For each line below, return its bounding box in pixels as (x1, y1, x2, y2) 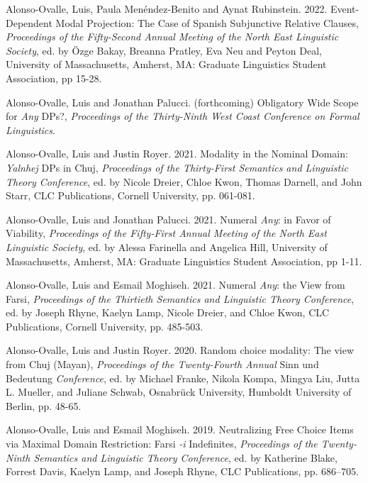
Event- (330, 1, 359, 16)
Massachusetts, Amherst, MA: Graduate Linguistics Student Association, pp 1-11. (6, 253, 362, 268)
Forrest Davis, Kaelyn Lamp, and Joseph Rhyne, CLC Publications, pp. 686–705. (6, 464, 359, 479)
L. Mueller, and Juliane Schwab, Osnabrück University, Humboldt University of (6, 384, 352, 399)
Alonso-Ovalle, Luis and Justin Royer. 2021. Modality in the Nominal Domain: (6, 146, 348, 161)
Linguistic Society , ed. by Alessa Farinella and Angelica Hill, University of (6, 239, 328, 254)
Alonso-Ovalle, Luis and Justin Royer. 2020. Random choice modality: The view (6, 343, 355, 357)
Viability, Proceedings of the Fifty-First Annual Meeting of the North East (6, 226, 327, 240)
